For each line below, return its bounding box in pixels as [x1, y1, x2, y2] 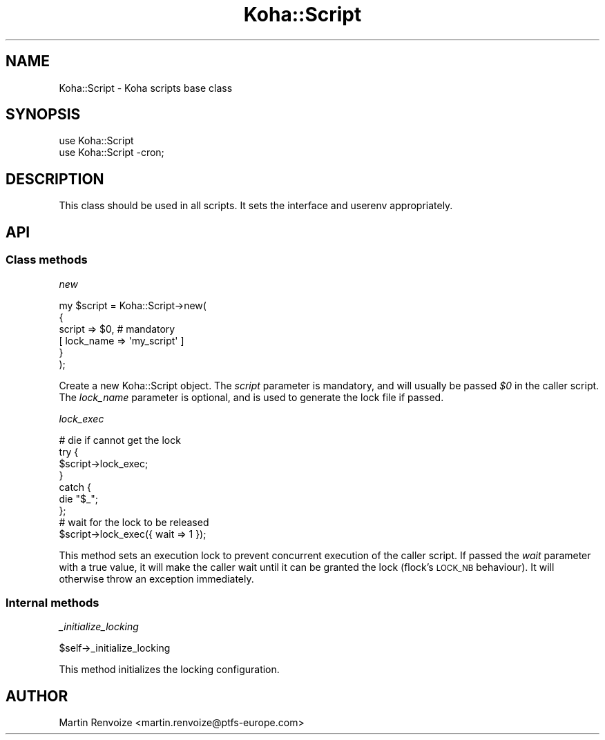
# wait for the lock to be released [59, 516, 209, 528]
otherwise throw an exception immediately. [59, 572, 254, 585]
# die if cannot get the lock [59, 434, 181, 446]
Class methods [6, 253, 88, 267]
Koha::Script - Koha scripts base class [59, 81, 233, 94]
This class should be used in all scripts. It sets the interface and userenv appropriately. [59, 199, 453, 212]
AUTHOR [6, 687, 68, 705]
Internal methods [6, 595, 99, 610]
